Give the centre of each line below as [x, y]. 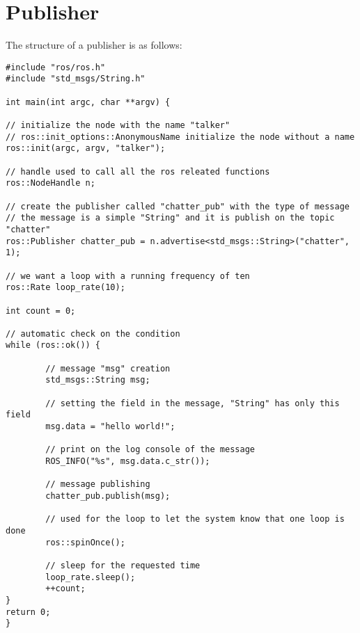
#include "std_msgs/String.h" [76, 79]
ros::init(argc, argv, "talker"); [86, 149]
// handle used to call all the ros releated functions [138, 171]
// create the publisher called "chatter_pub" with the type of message [178, 206]
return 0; [28, 612]
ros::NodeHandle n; [50, 183]
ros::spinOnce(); [85, 542]
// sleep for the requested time [123, 565]
